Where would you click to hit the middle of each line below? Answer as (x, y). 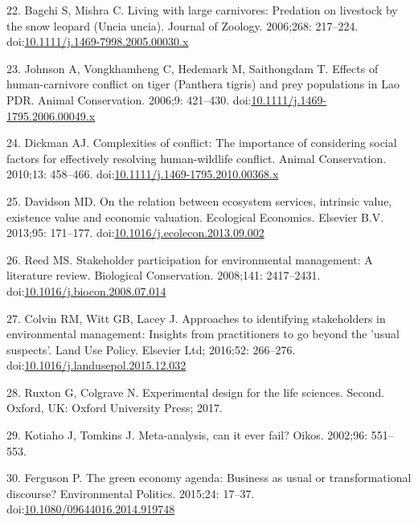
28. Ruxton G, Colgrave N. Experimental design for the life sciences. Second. (196, 392)
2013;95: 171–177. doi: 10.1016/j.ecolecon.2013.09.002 (135, 233)
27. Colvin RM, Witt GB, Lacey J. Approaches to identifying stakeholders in (196, 318)
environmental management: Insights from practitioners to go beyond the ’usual (203, 334)
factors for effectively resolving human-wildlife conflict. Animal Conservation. (197, 158)
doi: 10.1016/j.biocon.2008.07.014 (86, 290)
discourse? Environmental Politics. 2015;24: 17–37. (131, 493)
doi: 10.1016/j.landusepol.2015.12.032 (96, 365)
